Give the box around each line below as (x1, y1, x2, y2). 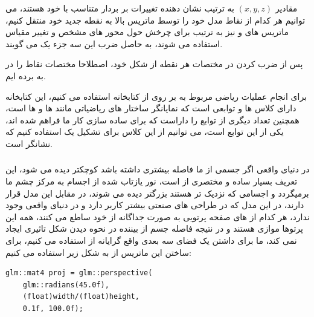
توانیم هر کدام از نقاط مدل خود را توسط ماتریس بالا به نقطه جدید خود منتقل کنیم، (5, 13, 306, 26)
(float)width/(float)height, (22, 292, 139, 301)
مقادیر (275, 2, 298, 14)
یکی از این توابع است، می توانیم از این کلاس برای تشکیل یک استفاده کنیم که (5, 125, 284, 138)
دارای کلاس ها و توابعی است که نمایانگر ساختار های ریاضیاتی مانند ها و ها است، (5, 102, 296, 114)
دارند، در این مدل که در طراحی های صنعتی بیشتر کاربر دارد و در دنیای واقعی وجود (5, 198, 304, 211)
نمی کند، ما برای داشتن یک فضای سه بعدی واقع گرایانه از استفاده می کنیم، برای (5, 234, 297, 247)
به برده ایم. (5, 69, 46, 82)
